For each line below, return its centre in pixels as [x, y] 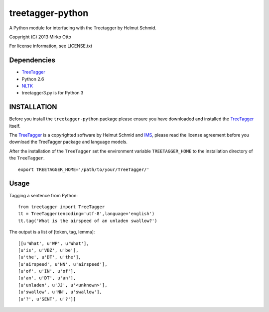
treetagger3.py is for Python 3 [53, 93]
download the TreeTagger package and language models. [68, 142]
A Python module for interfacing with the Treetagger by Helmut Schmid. [83, 28]
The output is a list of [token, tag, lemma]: [52, 232]
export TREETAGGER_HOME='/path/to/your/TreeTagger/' [84, 169]
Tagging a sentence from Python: [44, 195]
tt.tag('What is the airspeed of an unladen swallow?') [88, 221]
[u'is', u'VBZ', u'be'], [48, 250]
